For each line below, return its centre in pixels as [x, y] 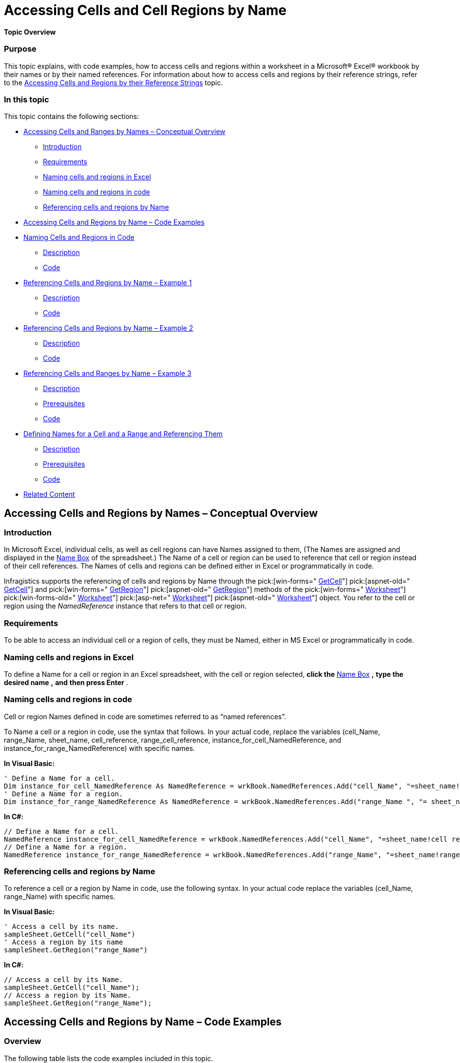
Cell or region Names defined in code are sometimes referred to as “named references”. [145, 716]
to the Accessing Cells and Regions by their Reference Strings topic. [114, 82]
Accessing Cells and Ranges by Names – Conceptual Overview [125, 132]
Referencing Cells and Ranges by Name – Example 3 [107, 374]
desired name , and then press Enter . [66, 682]
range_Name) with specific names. [60, 897]
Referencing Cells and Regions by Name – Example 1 [108, 283]
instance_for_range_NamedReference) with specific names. [100, 748]
